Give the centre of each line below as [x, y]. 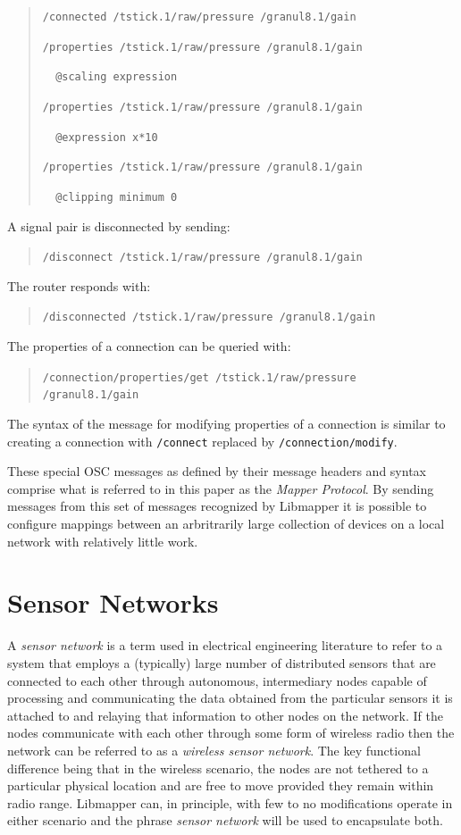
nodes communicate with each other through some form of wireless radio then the [231, 733]
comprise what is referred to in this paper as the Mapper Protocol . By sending [221, 488]
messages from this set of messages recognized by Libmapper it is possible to [217, 506]
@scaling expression [117, 77]
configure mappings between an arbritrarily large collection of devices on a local [226, 524]
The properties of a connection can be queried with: [149, 346]
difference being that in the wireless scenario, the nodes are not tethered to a [218, 768]
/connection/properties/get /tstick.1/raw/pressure [199, 377]
